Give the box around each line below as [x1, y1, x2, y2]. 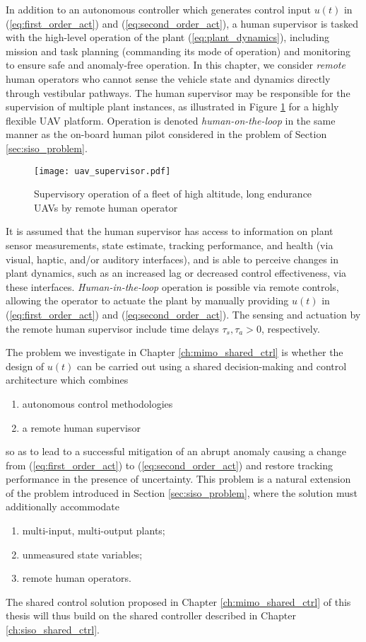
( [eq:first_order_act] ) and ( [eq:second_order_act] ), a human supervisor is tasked [6, 16, 358, 30]
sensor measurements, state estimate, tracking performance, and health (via [6, 237, 333, 252]
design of [6, 358, 45, 373]
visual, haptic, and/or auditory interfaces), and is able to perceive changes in [6, 251, 339, 266]
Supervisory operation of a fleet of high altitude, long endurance [34, 186, 312, 201]
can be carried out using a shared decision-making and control [77, 358, 347, 373]
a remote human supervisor [22, 420, 141, 435]
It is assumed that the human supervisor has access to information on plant [6, 224, 333, 239]
